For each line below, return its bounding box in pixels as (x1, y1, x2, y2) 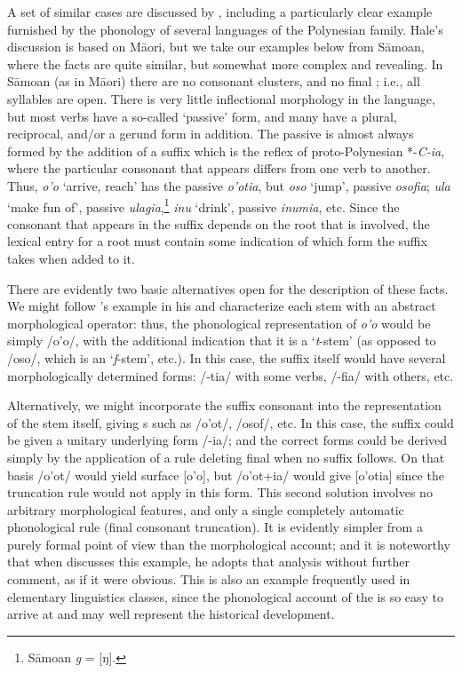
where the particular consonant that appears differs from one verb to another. (7, 159, 431, 178)
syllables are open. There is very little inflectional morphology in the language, (7, 89, 435, 107)
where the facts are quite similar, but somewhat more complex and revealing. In (7, 54, 443, 73)
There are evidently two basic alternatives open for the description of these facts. (7, 279, 449, 297)
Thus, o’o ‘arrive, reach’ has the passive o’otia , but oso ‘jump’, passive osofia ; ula (7, 176, 450, 194)
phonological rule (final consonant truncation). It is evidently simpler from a (7, 518, 423, 536)
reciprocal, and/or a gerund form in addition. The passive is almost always (7, 124, 414, 143)
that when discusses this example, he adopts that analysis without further (7, 552, 410, 571)
